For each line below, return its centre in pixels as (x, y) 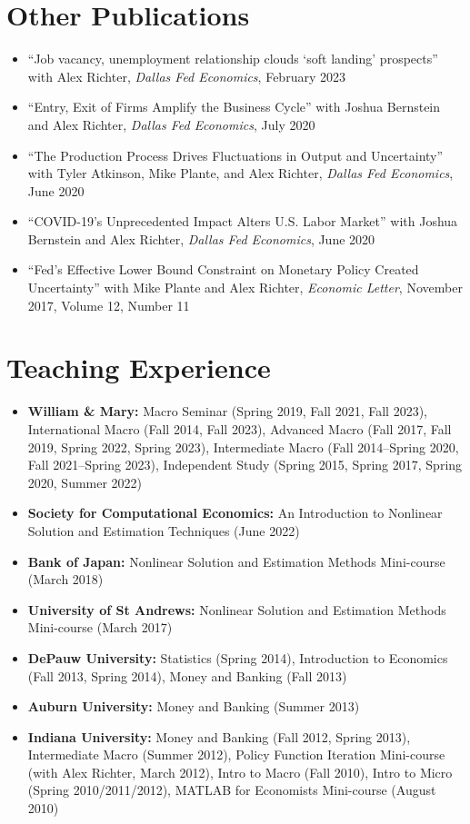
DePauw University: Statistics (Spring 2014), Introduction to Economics (238, 657)
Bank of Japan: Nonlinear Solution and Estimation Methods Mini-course (236, 561)
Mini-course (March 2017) (100, 627)
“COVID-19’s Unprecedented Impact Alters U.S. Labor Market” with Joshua (243, 221)
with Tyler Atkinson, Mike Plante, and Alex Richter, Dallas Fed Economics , (240, 173)
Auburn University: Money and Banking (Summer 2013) (194, 706)
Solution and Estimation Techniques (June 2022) (164, 530)
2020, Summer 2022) (85, 482)
